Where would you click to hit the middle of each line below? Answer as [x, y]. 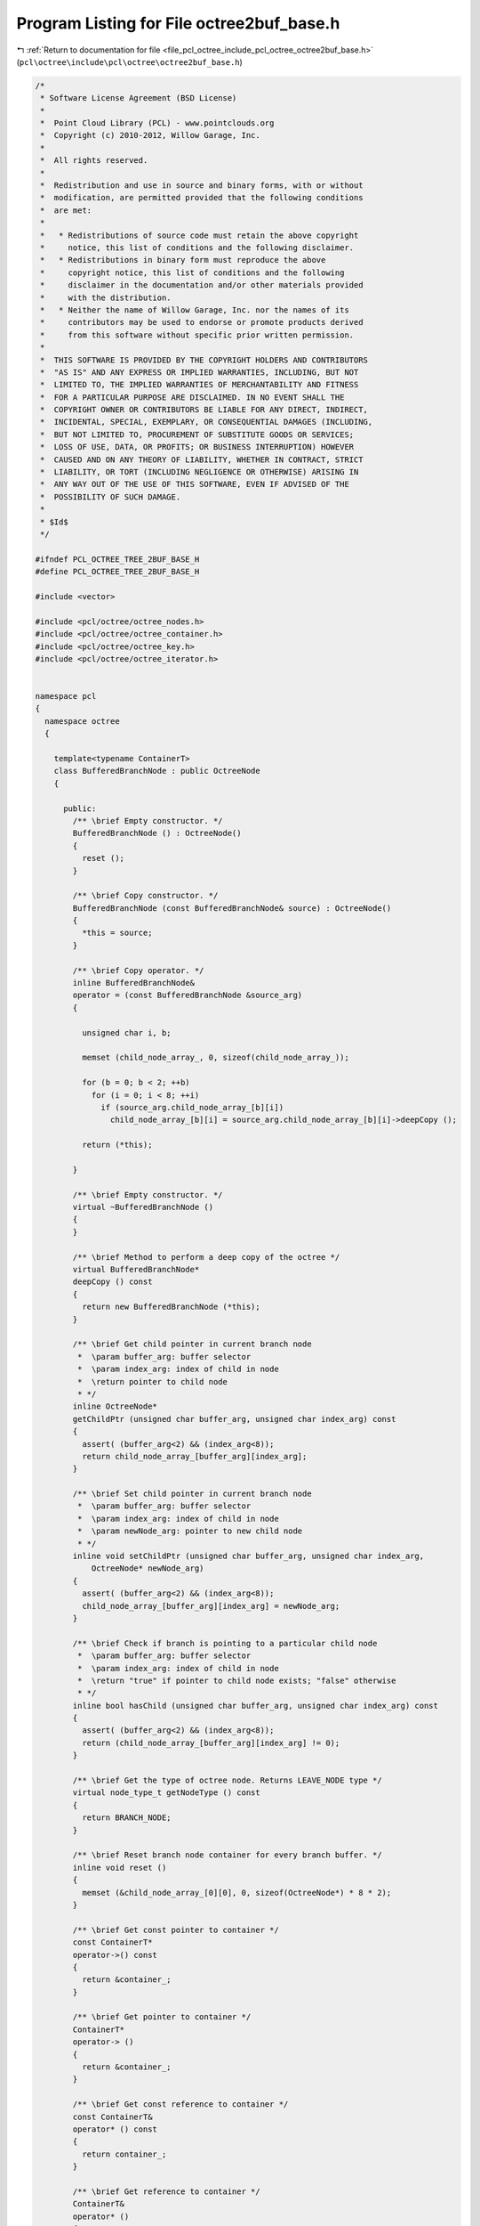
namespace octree [82, 721]
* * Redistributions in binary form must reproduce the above [183, 260]
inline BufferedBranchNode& [134, 983]
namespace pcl [66, 696]
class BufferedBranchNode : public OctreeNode [157, 771]
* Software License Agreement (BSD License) [139, 98]
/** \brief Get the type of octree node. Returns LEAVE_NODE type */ [227, 1780]
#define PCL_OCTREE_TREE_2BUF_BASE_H [117, 572]
